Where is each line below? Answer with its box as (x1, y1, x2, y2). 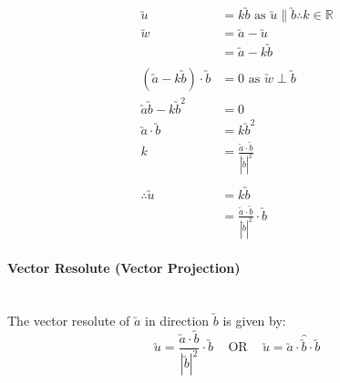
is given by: (222, 310, 286, 329)
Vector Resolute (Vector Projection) (7, 258, 241, 277)
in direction (145, 310, 210, 329)
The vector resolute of (7, 310, 130, 329)
